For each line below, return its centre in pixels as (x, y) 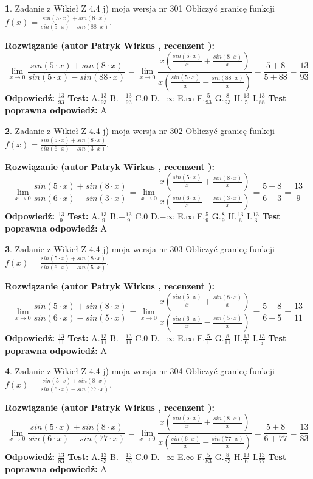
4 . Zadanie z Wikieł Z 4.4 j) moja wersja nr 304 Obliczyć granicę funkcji (140, 371)
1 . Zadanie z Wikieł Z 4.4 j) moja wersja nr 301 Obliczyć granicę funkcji (140, 8)
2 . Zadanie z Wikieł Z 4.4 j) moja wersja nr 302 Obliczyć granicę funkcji (140, 130)
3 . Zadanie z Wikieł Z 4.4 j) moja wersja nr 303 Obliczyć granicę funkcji (140, 248)
